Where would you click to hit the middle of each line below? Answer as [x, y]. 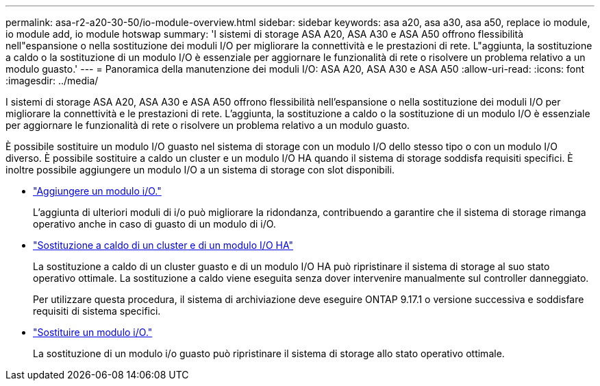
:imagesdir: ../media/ [52, 81]
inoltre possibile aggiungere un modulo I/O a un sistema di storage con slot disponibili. [200, 170]
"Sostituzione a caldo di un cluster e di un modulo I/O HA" [163, 245]
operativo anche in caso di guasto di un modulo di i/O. [154, 224]
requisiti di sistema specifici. [97, 311]
